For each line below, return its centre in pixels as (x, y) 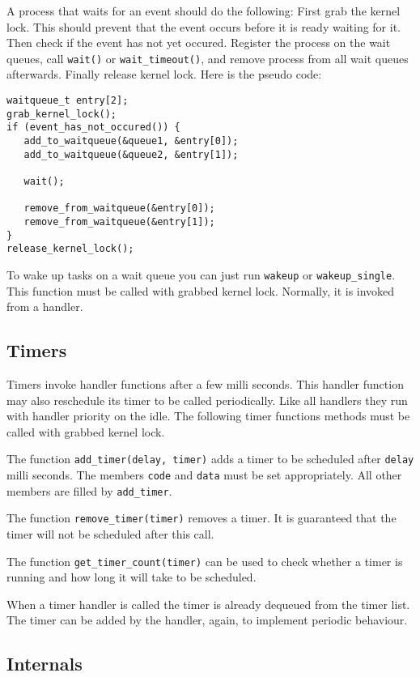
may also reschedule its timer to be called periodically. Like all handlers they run (207, 400)
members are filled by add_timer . (89, 490)
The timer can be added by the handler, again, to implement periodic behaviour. (207, 620)
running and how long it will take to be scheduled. (132, 577)
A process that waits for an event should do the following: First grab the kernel (204, 11)
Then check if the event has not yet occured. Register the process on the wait (199, 43)
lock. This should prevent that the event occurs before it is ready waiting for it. (204, 26)
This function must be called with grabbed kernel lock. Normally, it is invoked (201, 290)
